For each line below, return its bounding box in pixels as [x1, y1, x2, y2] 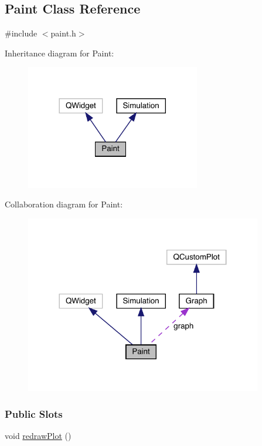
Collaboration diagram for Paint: [5, 198, 123, 210]
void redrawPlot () [5, 430, 72, 442]
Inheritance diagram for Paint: [5, 46, 114, 59]
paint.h [50, 27, 76, 39]
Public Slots [5, 407, 63, 421]
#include [5, 27, 38, 39]
